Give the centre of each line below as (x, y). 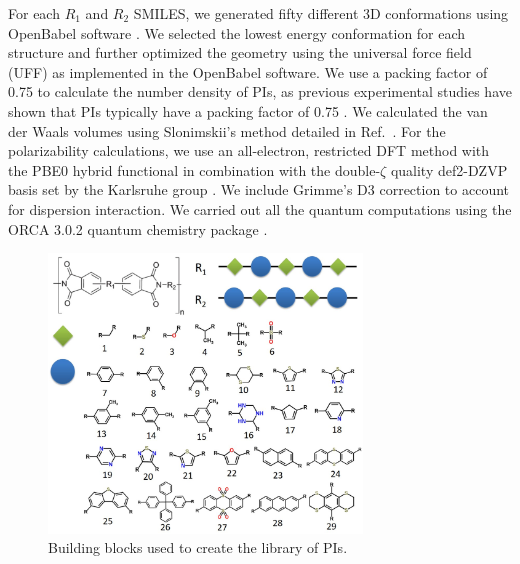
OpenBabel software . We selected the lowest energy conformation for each (237, 32)
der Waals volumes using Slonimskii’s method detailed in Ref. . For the (227, 130)
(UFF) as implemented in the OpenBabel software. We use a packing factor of (248, 71)
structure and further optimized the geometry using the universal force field (240, 52)
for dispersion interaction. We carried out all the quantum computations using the (260, 208)
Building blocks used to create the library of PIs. (198, 547)
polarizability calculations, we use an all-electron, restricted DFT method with (249, 150)
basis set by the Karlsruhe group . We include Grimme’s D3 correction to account (259, 189)
